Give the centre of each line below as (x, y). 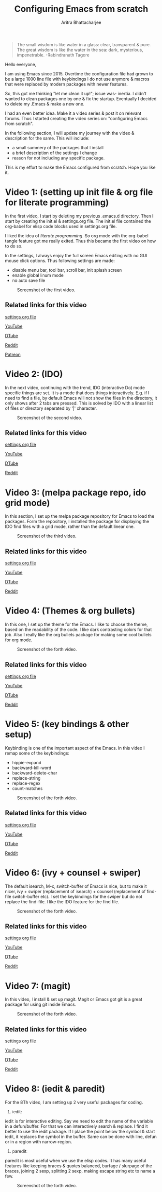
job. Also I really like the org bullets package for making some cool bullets (78, 635)
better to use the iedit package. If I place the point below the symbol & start (80, 1132)
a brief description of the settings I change (54, 153)
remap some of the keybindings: (37, 753)
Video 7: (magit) (38, 986)
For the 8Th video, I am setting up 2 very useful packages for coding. (74, 1103)
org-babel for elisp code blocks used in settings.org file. (61, 226)
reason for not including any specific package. (58, 158)
